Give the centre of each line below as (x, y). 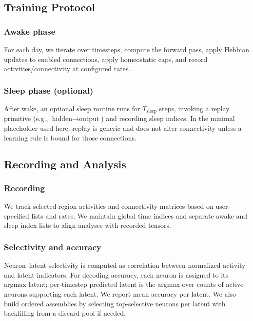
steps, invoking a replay (194, 108)
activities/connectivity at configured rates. (67, 69)
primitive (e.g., (26, 118)
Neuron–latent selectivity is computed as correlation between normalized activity (125, 265)
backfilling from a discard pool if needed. (65, 313)
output (89, 119)
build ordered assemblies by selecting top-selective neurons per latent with (115, 303)
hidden (62, 119)
